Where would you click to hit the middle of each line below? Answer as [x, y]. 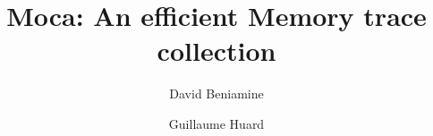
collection [216, 51]
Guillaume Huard [216, 123]
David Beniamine [216, 93]
